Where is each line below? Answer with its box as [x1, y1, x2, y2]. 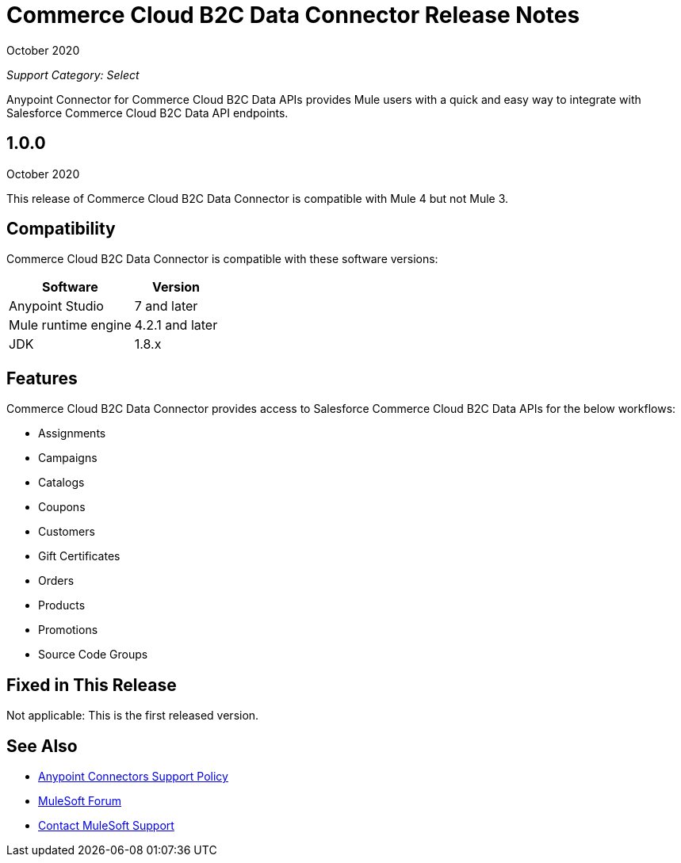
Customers [38, 525, 95, 539]
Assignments [38, 426, 106, 441]
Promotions [38, 623, 98, 637]
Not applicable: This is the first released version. [6, 708, 259, 723]
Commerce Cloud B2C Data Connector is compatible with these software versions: [6, 252, 438, 266]
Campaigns [38, 451, 98, 465]
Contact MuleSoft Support [38, 818, 174, 832]
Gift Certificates [38, 549, 121, 563]
